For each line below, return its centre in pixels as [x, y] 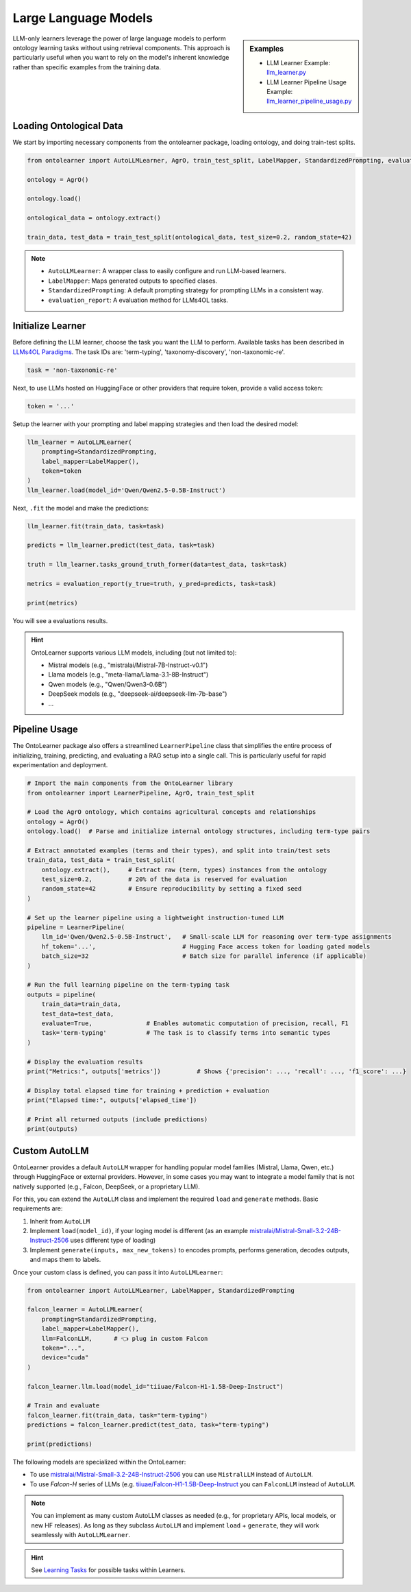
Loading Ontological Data [68, 126]
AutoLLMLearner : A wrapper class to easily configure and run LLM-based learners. [167, 271]
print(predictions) [60, 1444]
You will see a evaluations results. [60, 620]
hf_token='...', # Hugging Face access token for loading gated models [206, 946]
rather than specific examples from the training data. [87, 67]
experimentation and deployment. [60, 765]
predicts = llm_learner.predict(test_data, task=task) [121, 545]
